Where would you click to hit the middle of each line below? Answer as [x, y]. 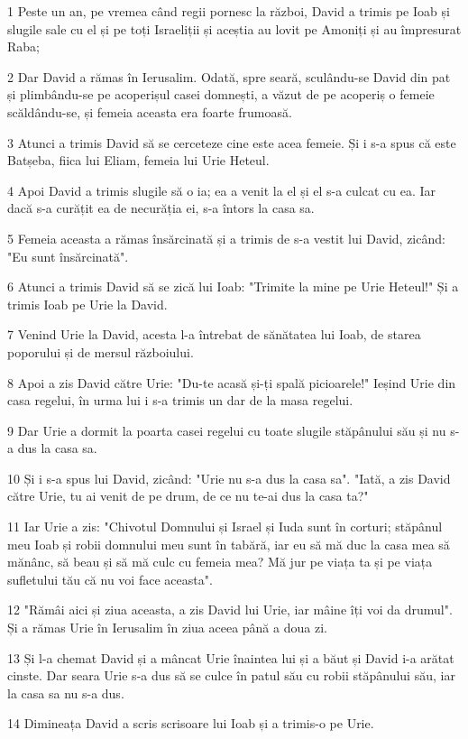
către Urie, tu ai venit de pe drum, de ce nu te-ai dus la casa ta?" [188, 496]
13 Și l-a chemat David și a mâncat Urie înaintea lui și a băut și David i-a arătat [231, 657]
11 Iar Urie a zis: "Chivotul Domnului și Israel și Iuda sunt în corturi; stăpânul [225, 527]
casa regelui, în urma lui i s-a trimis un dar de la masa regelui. [180, 400]
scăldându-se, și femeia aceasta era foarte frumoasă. [150, 111]
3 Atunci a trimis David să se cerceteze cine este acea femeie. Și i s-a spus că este [232, 142]
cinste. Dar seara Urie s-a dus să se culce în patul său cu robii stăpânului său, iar [231, 675]
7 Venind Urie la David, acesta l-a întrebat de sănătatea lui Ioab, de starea [214, 334]
